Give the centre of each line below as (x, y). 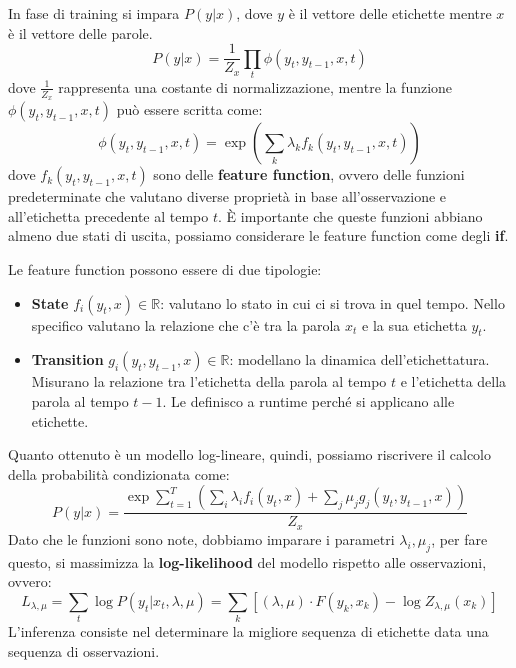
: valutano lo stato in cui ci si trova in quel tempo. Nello (332, 302)
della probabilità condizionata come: (119, 473)
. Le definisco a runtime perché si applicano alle (308, 400)
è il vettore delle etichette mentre (390, 13)
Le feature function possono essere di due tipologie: (165, 269)
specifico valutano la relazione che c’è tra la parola (186, 324)
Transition (67, 359)
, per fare (459, 538)
